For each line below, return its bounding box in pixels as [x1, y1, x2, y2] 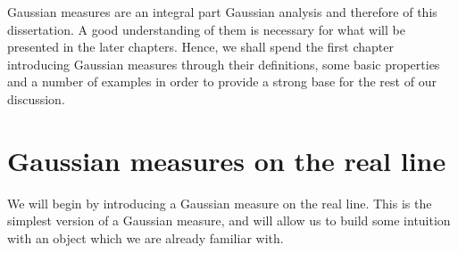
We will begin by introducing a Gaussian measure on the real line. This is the [7, 193, 432, 212]
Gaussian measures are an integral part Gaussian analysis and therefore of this [7, 3, 437, 20]
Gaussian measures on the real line [7, 142, 446, 178]
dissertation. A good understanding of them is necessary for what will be [7, 20, 405, 38]
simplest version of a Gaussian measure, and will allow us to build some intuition [7, 211, 451, 230]
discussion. [7, 89, 65, 108]
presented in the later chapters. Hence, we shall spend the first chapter [7, 37, 394, 56]
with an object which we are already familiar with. [7, 228, 284, 247]
